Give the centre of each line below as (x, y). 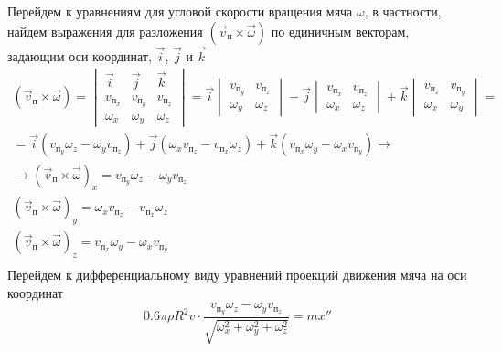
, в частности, (403, 11)
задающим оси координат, (80, 55)
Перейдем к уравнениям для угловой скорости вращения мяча (180, 11)
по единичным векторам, (340, 31)
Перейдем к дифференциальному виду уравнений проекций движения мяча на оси (237, 274)
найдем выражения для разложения (105, 31)
